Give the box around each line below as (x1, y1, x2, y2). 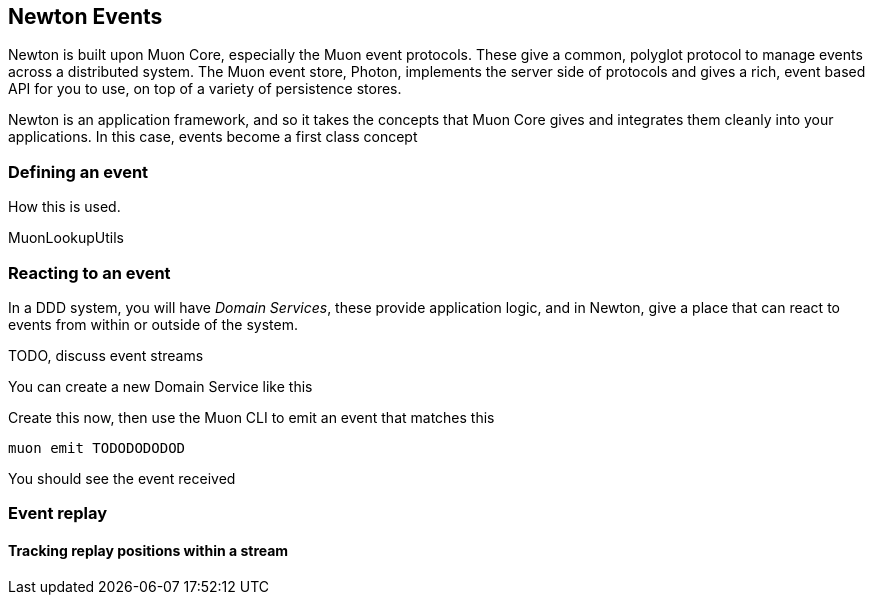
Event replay (8, 503, 108, 524)
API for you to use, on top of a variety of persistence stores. (8, 80, 402, 98)
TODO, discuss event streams (8, 346, 204, 364)
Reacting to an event (8, 262, 171, 283)
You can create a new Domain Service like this (8, 377, 313, 395)
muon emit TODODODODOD (8, 439, 186, 456)
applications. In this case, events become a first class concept (8, 128, 418, 146)
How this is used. (8, 198, 121, 216)
